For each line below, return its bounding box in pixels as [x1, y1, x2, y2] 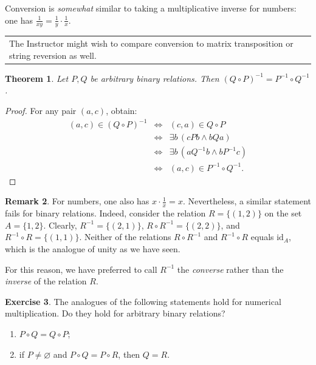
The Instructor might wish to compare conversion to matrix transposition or [9, 37, 294, 50]
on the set [264, 207, 302, 219]
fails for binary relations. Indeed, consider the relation [5, 207, 206, 219]
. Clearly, [43, 218, 77, 231]
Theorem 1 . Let [5, 72, 69, 84]
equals [250, 230, 274, 243]
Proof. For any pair [5, 104, 77, 117]
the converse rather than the [177, 263, 284, 275]
